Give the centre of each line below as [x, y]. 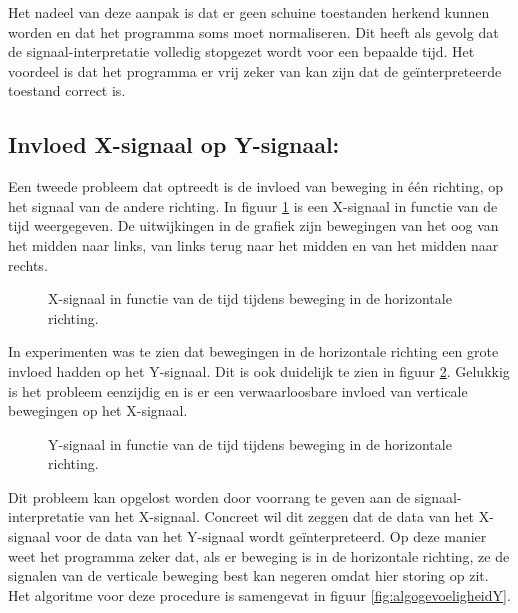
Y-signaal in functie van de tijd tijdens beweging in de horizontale [250, 443]
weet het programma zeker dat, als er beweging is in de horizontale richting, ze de [259, 555]
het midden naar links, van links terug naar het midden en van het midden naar [253, 244]
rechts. [28, 264]
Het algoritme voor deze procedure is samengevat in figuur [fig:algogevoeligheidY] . [259, 594]
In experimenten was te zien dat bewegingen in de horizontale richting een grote [253, 351]
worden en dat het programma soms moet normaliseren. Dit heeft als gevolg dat [253, 31]
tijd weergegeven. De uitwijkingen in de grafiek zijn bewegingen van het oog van [253, 225]
